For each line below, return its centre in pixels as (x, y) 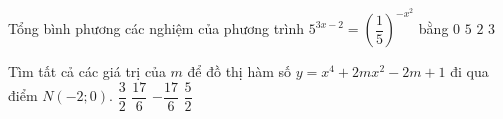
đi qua (469, 71)
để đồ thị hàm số (239, 71)
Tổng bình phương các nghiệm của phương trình (156, 28)
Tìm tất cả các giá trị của (87, 71)
